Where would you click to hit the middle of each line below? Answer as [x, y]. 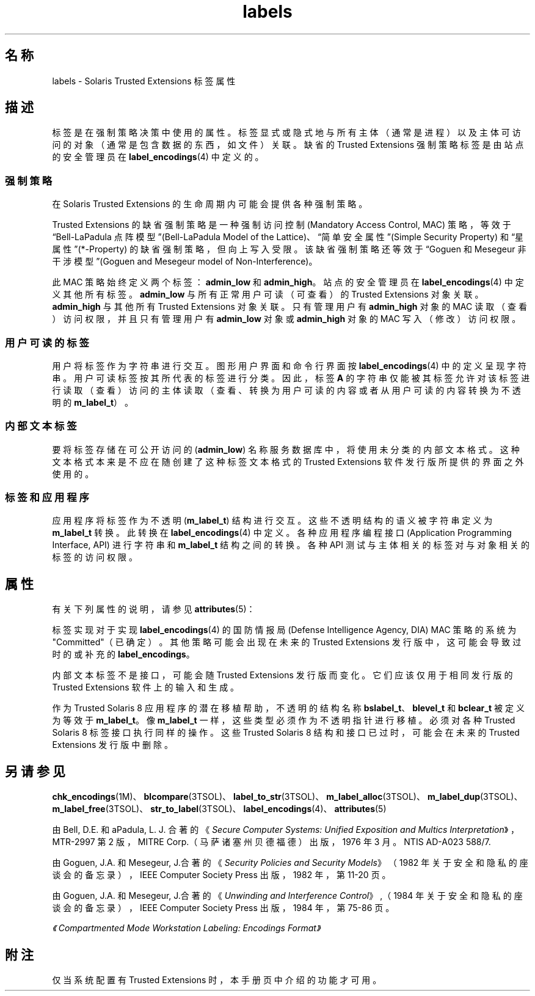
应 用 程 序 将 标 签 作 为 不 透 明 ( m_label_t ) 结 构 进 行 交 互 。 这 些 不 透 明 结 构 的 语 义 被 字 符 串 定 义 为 [272, 521]
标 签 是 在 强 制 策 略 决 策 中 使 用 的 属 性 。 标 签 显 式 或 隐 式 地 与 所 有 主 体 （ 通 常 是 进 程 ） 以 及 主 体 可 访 [286, 133]
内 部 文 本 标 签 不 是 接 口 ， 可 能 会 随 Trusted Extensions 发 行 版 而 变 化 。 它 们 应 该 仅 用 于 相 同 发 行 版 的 [282, 675]
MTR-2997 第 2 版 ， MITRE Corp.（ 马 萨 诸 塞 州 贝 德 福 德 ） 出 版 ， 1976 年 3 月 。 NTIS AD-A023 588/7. [271, 842]
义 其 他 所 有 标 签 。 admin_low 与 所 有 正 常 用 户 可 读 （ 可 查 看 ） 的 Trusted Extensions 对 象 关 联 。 [268, 295]
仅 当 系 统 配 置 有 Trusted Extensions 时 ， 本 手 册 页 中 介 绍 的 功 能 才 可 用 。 [217, 980]
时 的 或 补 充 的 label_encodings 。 [123, 654]
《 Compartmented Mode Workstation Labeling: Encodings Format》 [186, 928]
